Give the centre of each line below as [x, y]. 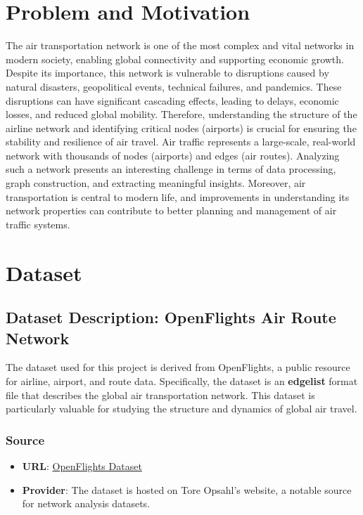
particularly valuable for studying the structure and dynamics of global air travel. [181, 409]
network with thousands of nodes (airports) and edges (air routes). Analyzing [173, 155]
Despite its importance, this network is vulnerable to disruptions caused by [167, 73]
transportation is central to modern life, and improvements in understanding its [178, 196]
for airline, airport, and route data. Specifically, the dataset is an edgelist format [182, 381]
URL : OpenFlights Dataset [82, 466]
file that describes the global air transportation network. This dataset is [160, 395]
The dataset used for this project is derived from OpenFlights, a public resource [178, 367]
